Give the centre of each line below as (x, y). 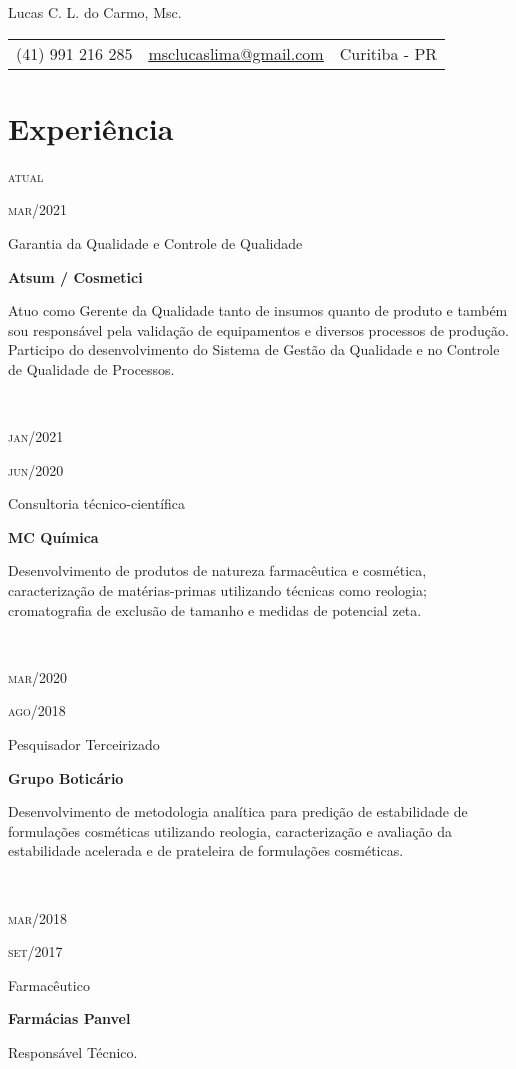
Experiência (91, 127)
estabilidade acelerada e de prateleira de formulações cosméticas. (206, 850)
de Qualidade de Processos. (91, 368)
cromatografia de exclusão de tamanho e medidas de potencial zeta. (215, 609)
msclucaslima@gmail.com (236, 53)
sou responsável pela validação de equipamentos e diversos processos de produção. (258, 329)
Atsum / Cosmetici (75, 276)
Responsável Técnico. (73, 1051)
